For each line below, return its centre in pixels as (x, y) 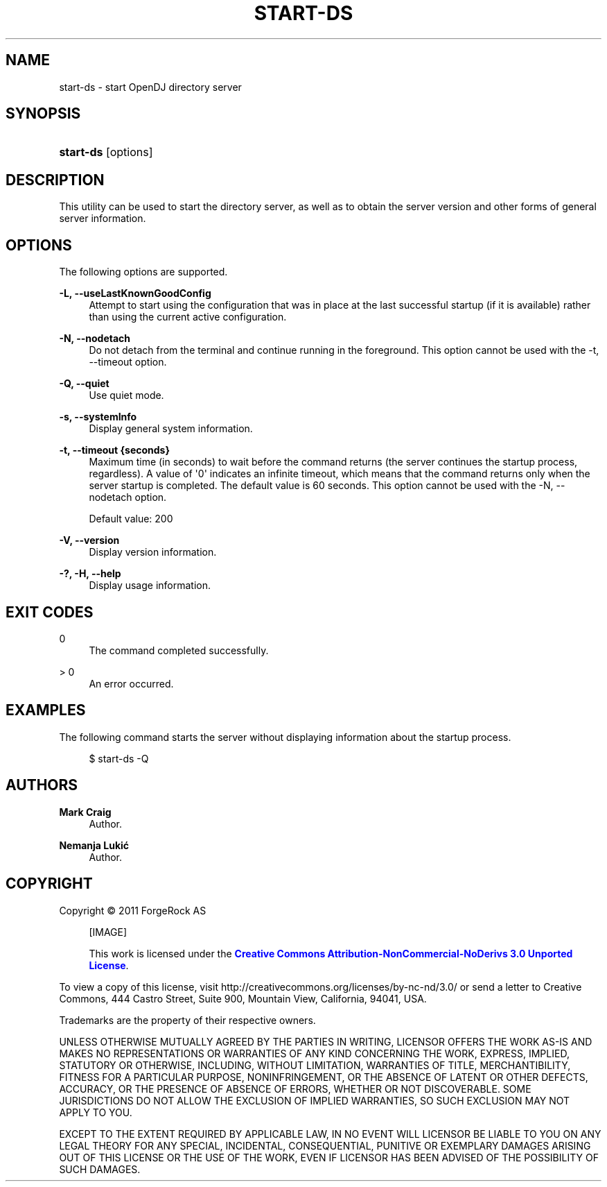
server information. (103, 219)
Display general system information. (171, 429)
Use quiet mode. (126, 395)
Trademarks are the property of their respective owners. (187, 1020)
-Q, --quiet (84, 384)
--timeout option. (128, 362)
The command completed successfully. (179, 650)
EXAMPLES (46, 710)
